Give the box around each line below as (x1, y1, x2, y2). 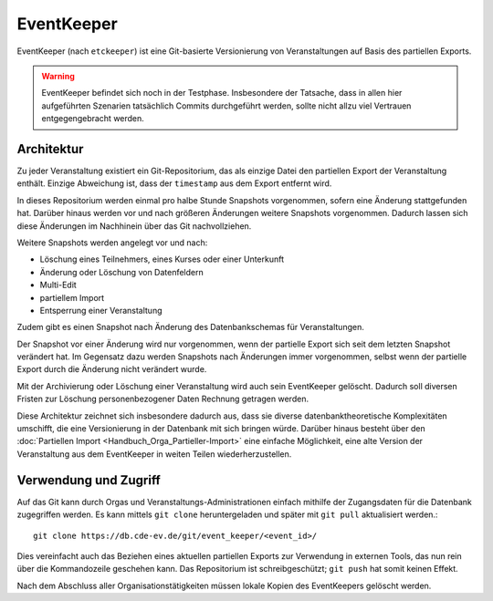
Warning (41, 70, 75, 81)
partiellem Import (39, 292, 105, 303)
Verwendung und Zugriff (16, 472, 162, 488)
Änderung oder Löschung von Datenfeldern (39, 266, 205, 277)
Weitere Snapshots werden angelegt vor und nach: (16, 237, 208, 248)
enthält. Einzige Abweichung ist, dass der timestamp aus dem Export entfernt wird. (16, 178, 332, 189)
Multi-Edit (39, 279, 77, 291)
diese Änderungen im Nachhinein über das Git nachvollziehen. (16, 220, 252, 232)
